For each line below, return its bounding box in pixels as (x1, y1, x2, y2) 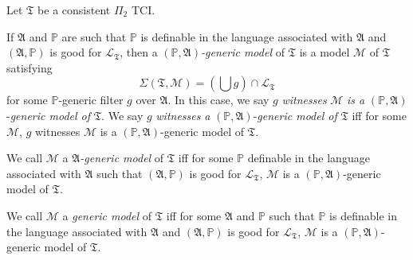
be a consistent (37, 2, 111, 17)
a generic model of (62, 207, 152, 223)
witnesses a (155, 107, 210, 123)
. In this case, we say (167, 91, 269, 108)
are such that (61, 28, 127, 45)
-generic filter (58, 91, 124, 108)
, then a (120, 44, 158, 60)
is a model (299, 44, 350, 60)
